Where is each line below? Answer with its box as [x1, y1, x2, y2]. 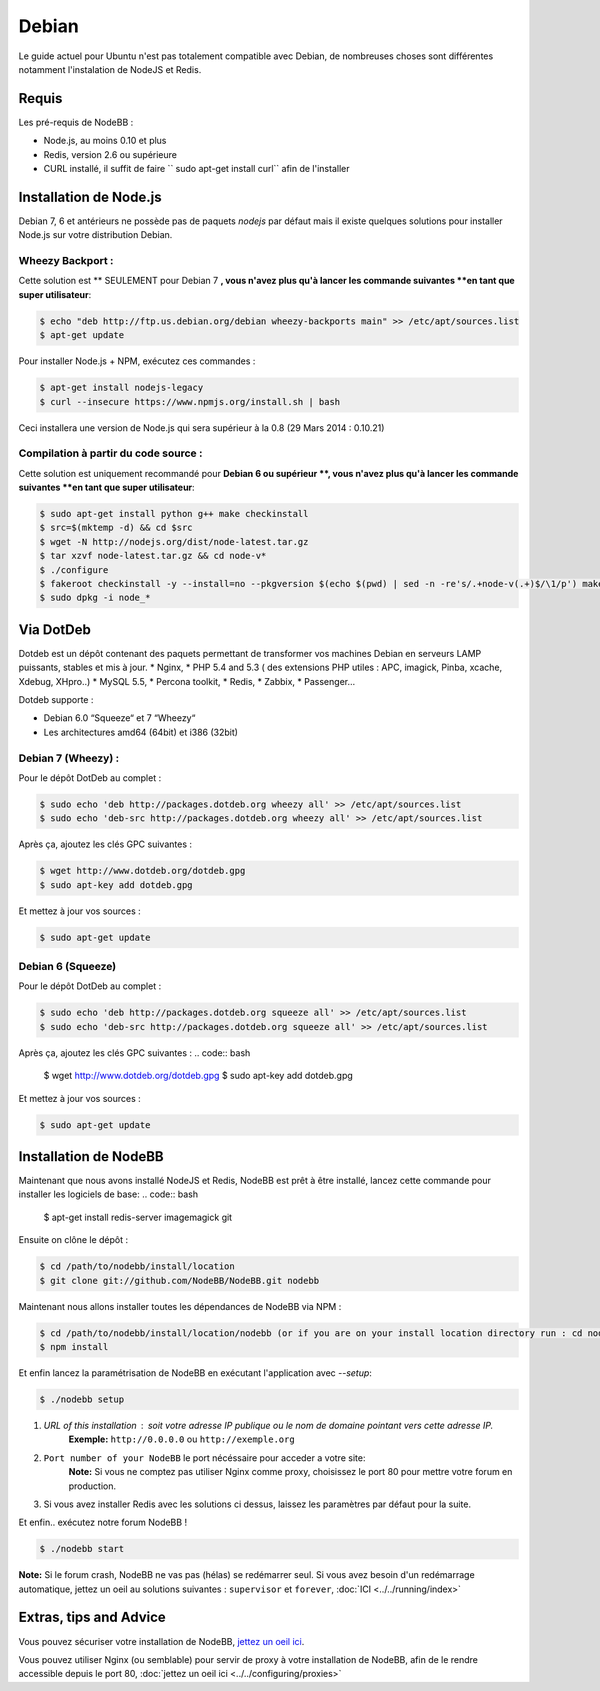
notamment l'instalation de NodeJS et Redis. [18, 63, 202, 75]
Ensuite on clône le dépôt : [18, 1234, 129, 1246]
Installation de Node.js [18, 188, 162, 205]
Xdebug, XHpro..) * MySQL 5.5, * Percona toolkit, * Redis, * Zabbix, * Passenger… [18, 675, 356, 687]
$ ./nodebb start [39, 1543, 125, 1555]
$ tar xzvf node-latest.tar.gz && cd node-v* [39, 550, 267, 562]
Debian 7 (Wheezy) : [18, 751, 120, 765]
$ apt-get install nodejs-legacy [39, 382, 204, 394]
